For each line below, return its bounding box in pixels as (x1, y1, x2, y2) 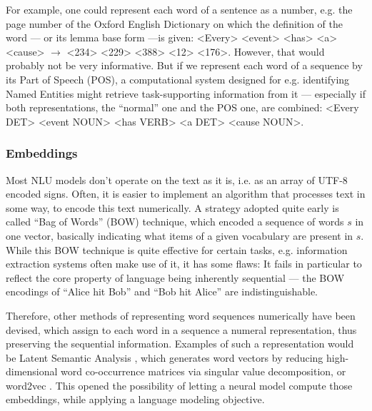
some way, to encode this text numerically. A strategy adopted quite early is (6, 200, 339, 215)
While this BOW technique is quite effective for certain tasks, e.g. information (6, 242, 348, 257)
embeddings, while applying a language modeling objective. (6, 392, 265, 407)
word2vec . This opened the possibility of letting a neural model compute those (6, 377, 353, 392)
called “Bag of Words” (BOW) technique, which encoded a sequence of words (6, 214, 344, 229)
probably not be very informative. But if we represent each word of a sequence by (6, 58, 363, 73)
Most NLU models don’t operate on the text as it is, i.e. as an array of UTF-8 (6, 172, 348, 187)
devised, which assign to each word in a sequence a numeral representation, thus (6, 322, 357, 337)
